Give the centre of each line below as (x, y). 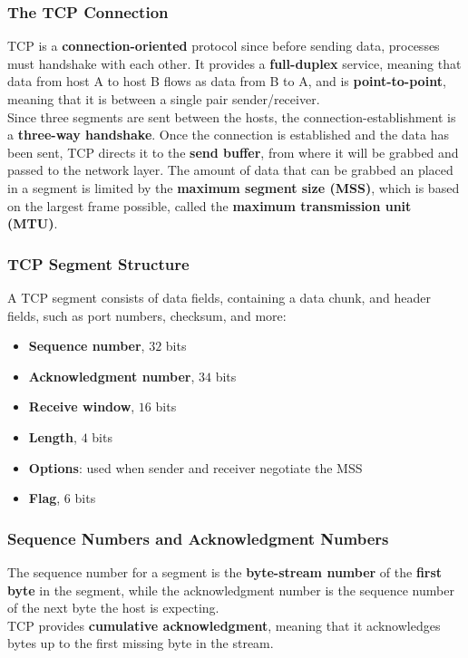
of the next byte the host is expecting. (113, 608)
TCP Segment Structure (98, 263)
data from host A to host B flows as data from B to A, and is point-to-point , (227, 81)
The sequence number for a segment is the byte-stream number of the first (225, 571)
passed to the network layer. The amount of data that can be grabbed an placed (230, 170)
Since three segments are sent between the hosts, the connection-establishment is (232, 116)
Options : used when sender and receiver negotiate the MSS (195, 467)
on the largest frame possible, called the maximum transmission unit (210, 205)
